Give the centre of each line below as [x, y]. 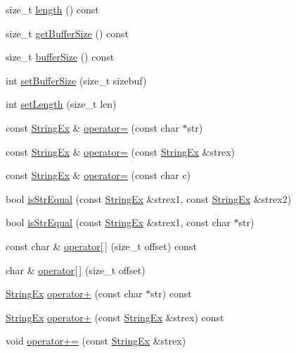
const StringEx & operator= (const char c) [98, 175]
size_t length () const [52, 9]
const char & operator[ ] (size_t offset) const [101, 246]
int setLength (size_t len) [61, 104]
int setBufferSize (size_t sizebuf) [76, 80]
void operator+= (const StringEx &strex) [96, 341]
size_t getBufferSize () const [67, 33]
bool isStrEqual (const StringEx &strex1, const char [118, 222]
